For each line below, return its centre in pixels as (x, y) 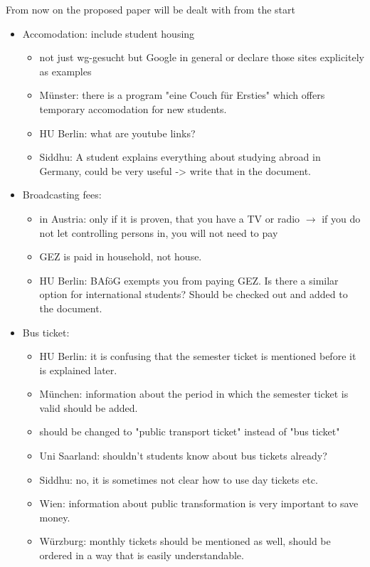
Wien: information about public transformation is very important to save (199, 503)
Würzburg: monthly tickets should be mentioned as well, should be (185, 541)
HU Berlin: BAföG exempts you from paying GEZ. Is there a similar (189, 280)
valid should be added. (89, 407)
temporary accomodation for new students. (133, 108)
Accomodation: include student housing (109, 33)
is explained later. (78, 370)
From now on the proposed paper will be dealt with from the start (150, 9)
